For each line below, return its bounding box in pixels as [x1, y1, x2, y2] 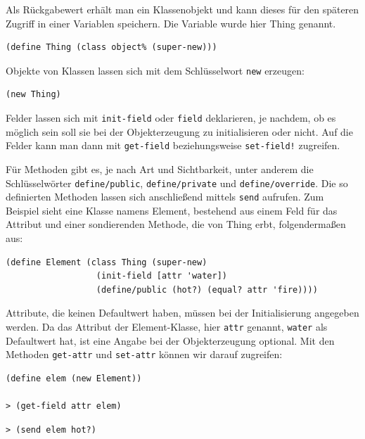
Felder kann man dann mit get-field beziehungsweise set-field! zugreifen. [6, 138, 340, 153]
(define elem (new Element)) [6, 373, 142, 383]
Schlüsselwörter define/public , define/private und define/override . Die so [6, 175, 348, 190]
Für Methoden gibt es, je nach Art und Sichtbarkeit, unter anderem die [6, 161, 314, 176]
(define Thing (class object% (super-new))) [6, 42, 217, 53]
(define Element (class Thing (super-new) [6, 257, 207, 267]
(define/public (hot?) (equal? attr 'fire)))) [96, 284, 318, 295]
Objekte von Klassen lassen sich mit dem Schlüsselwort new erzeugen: [6, 63, 305, 77]
